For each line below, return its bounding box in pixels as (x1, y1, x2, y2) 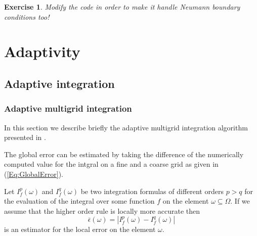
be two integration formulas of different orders (80, 185, 224, 196)
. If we (230, 196, 250, 206)
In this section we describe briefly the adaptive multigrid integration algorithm (4, 122, 248, 132)
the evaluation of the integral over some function (4, 196, 155, 206)
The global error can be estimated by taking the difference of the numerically (4, 149, 244, 159)
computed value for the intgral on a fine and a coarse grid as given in (4, 159, 219, 169)
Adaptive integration (4, 75, 115, 91)
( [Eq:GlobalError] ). (4, 168, 63, 179)
